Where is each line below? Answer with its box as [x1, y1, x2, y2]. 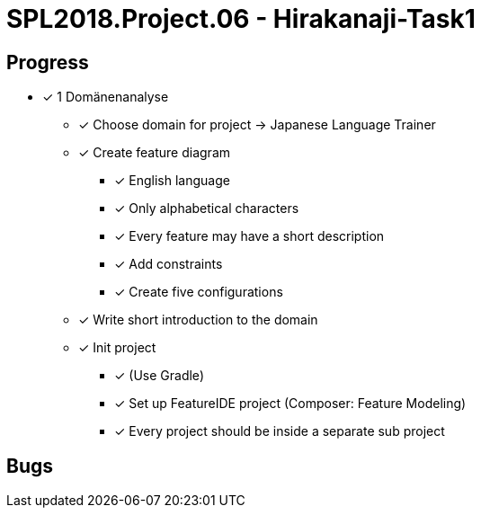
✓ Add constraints [114, 256, 223, 272]
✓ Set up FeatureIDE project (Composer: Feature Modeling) [114, 395, 467, 412]
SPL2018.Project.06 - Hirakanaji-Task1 [6, 4, 476, 34]
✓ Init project [78, 340, 156, 356]
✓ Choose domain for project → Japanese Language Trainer [78, 117, 436, 133]
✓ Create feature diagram [78, 145, 231, 161]
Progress [6, 50, 89, 74]
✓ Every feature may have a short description [114, 228, 385, 244]
